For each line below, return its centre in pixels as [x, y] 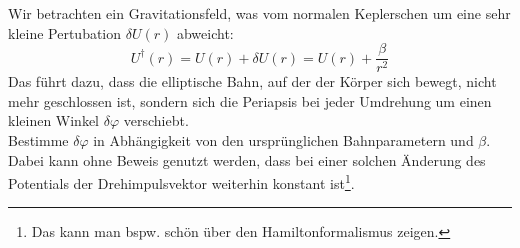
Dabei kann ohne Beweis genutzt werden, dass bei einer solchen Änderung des [247, 159]
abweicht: [205, 32]
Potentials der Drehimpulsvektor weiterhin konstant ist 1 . [181, 181]
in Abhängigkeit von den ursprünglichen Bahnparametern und [283, 140]
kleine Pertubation [65, 32]
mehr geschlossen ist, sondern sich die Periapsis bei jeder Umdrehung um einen [250, 100]
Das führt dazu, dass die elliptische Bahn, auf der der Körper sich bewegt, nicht [252, 81]
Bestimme [38, 140]
